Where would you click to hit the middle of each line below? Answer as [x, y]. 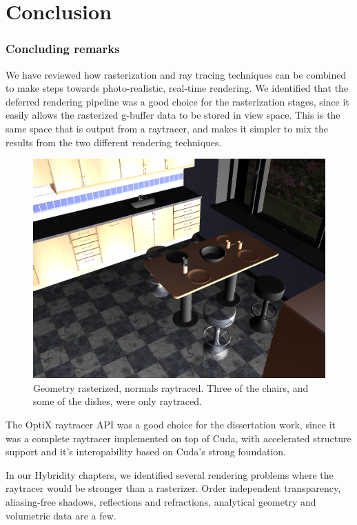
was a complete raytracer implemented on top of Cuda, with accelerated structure [178, 438]
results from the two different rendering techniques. [114, 142]
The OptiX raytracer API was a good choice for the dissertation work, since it [171, 424]
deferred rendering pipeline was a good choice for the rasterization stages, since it [177, 101]
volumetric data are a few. [61, 515]
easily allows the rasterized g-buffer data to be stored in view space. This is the [173, 115]
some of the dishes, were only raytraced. [118, 401]
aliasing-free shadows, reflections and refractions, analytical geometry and [161, 501]
